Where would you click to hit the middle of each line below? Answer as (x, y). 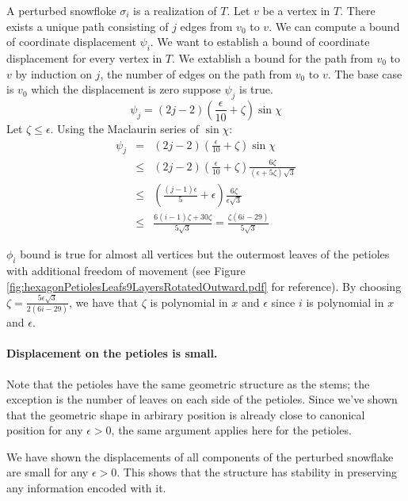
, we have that (103, 302)
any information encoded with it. (86, 488)
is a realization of (175, 10)
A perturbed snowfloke (61, 10)
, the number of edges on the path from (196, 73)
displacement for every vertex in (84, 57)
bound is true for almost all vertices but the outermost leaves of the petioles (205, 254)
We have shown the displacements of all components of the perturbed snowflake (200, 456)
